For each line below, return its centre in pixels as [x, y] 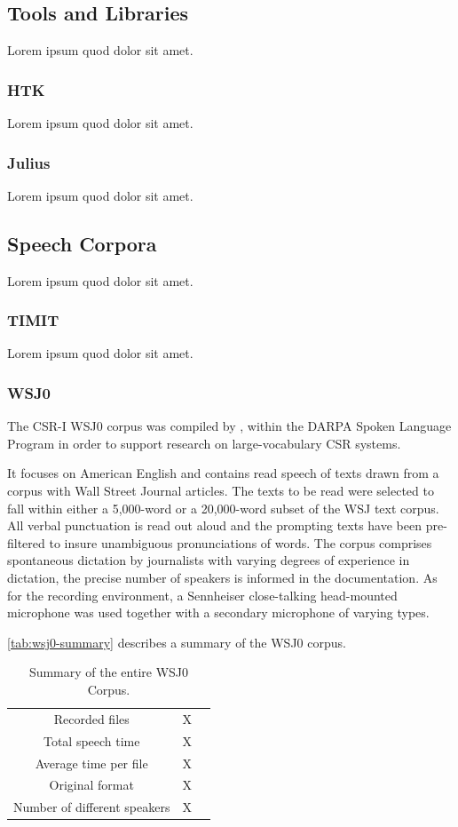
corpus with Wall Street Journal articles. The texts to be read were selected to [221, 491]
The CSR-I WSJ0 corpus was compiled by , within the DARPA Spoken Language [229, 426]
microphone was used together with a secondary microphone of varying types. [218, 612]
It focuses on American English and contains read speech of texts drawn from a [223, 473]
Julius [29, 162]
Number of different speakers [92, 807]
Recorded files [91, 718]
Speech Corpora [82, 243]
